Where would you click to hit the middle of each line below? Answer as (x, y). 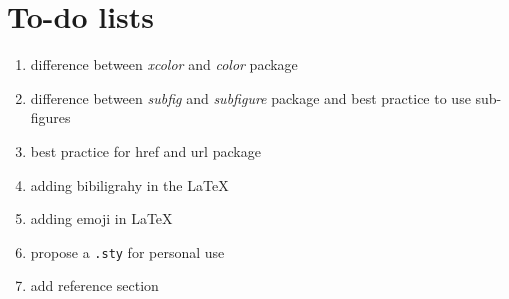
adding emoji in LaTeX (101, 218)
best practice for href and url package (145, 150)
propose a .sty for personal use (127, 251)
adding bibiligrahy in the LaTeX (129, 184)
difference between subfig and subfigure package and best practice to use (250, 97)
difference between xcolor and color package (164, 64)
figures (50, 117)
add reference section (94, 285)
